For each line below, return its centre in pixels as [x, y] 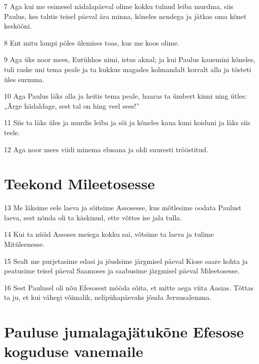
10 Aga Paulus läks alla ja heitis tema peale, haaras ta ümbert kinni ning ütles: [126, 96]
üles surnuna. [24, 79]
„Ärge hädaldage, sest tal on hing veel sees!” [72, 105]
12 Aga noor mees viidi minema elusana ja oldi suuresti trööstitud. [106, 149]
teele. [12, 132]
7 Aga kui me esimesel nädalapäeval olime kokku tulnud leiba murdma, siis [119, 6]
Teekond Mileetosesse [80, 184]
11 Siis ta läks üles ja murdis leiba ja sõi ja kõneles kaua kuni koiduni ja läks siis [127, 122]
